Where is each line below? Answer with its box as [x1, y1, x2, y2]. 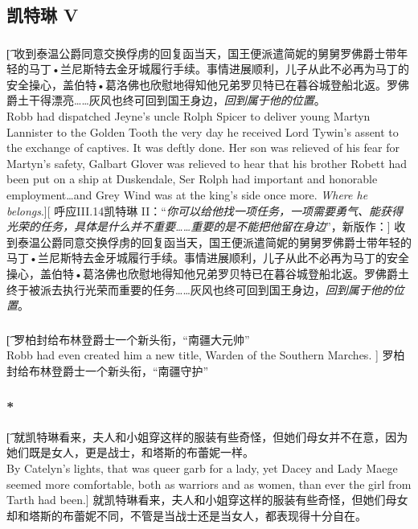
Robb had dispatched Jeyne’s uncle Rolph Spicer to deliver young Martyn [6, 108, 371, 125]
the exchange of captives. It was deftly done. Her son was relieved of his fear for [6, 139, 400, 156]
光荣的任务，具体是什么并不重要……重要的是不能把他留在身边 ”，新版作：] [6, 218, 391, 235]
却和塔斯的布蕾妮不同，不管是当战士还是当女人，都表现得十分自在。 [6, 506, 367, 523]
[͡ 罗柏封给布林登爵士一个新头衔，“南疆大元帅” [6, 330, 250, 347]
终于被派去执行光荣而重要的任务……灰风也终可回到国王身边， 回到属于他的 [6, 281, 393, 297]
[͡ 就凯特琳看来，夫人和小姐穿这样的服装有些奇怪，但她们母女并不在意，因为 [6, 428, 408, 445]
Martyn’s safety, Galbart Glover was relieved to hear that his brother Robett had [6, 154, 407, 171]
